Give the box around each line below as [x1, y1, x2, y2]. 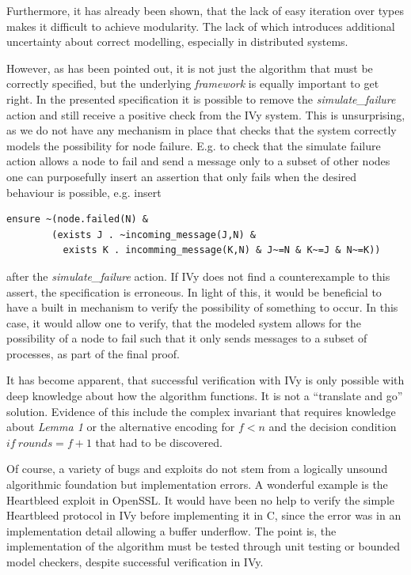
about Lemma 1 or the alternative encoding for [6, 418, 235, 435]
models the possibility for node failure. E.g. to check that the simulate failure [6, 137, 381, 153]
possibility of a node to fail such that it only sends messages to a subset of [6, 330, 367, 346]
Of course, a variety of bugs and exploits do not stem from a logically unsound [6, 460, 388, 477]
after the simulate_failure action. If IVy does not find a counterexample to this [6, 267, 390, 284]
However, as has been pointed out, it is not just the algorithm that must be [6, 59, 373, 76]
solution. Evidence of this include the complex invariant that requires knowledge [6, 403, 396, 419]
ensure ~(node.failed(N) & [6, 214, 148, 225]
